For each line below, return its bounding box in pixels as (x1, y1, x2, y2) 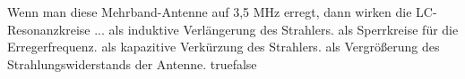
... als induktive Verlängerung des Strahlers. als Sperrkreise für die (94, 20, 459, 38)
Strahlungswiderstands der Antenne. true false (7, 54, 257, 73)
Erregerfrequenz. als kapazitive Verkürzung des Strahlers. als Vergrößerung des (7, 37, 440, 56)
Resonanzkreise (7, 20, 90, 38)
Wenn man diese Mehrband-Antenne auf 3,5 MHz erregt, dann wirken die (7, 3, 412, 20)
